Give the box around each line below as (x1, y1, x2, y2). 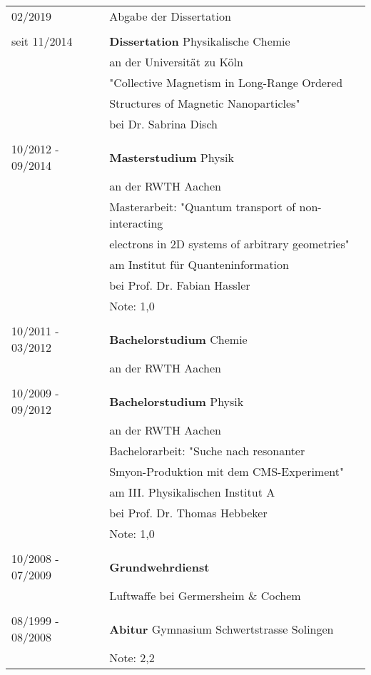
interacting (109, 215, 163, 231)
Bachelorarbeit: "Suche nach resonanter (109, 442, 305, 459)
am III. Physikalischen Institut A (109, 484, 275, 500)
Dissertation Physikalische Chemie (109, 33, 290, 49)
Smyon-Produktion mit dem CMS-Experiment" (109, 463, 344, 479)
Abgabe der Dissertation (109, 8, 231, 24)
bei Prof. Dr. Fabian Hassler (109, 277, 250, 293)
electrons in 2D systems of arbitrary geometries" (109, 235, 350, 252)
